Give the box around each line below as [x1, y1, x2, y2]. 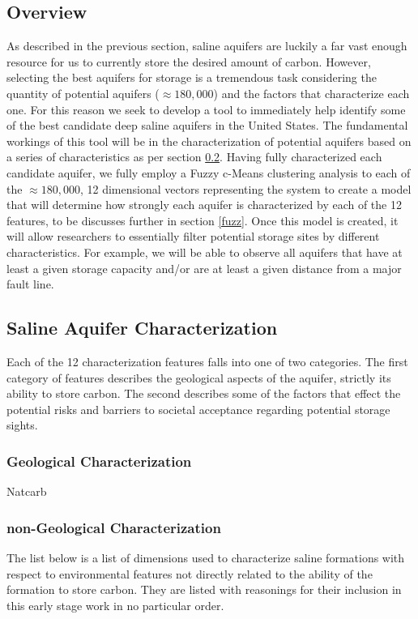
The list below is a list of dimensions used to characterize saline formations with [6, 549, 405, 566]
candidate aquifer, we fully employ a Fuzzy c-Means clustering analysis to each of [6, 164, 411, 181]
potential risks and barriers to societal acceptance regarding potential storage [6, 400, 390, 417]
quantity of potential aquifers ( [6, 84, 160, 101]
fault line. [6, 275, 54, 292]
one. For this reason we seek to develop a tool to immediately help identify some [6, 100, 406, 117]
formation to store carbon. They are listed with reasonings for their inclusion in [6, 581, 402, 598]
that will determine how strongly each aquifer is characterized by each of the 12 [6, 196, 402, 213]
